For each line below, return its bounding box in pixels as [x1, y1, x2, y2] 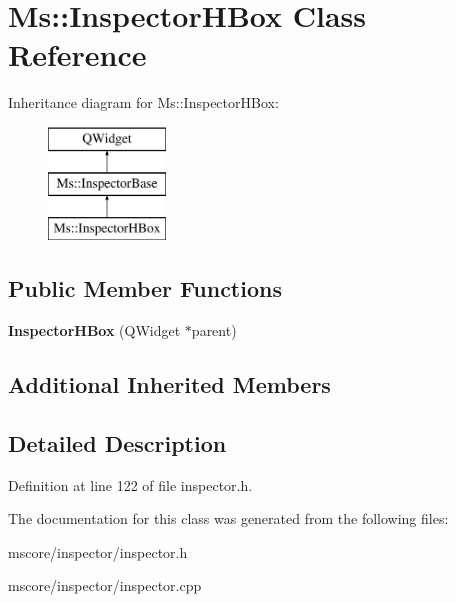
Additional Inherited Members [8, 369, 331, 400]
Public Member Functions [8, 273, 282, 304]
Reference [8, 34, 147, 75]
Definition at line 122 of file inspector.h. [8, 474, 253, 495]
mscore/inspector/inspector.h [8, 541, 188, 562]
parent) [191, 320, 237, 341]
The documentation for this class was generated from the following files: [8, 508, 449, 529]
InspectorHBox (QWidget [8, 320, 181, 341]
